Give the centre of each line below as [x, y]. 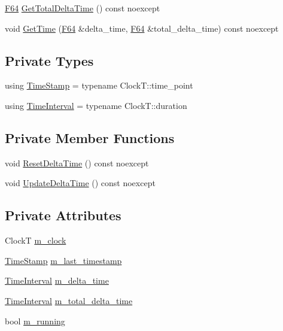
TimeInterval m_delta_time [57, 280]
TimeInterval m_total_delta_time [69, 300]
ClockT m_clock [36, 240]
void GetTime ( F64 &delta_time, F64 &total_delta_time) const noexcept [142, 28]
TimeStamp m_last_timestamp [63, 260]
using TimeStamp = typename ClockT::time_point [99, 85]
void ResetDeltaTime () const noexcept [77, 163]
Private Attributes [63, 215]
